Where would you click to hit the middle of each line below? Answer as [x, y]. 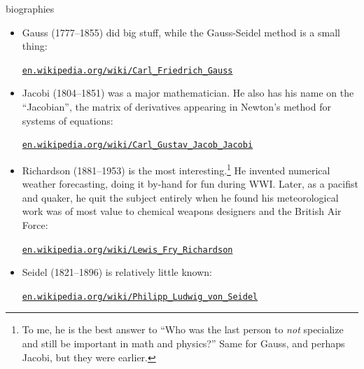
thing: [35, 46]
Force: [35, 224]
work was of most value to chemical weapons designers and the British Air [182, 211]
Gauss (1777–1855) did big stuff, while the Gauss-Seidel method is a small [181, 32]
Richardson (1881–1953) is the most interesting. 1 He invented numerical [176, 169]
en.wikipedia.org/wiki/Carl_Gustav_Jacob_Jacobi [138, 145]
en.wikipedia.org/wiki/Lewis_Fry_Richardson [127, 250]
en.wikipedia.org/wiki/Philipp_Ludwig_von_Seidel [140, 297]
